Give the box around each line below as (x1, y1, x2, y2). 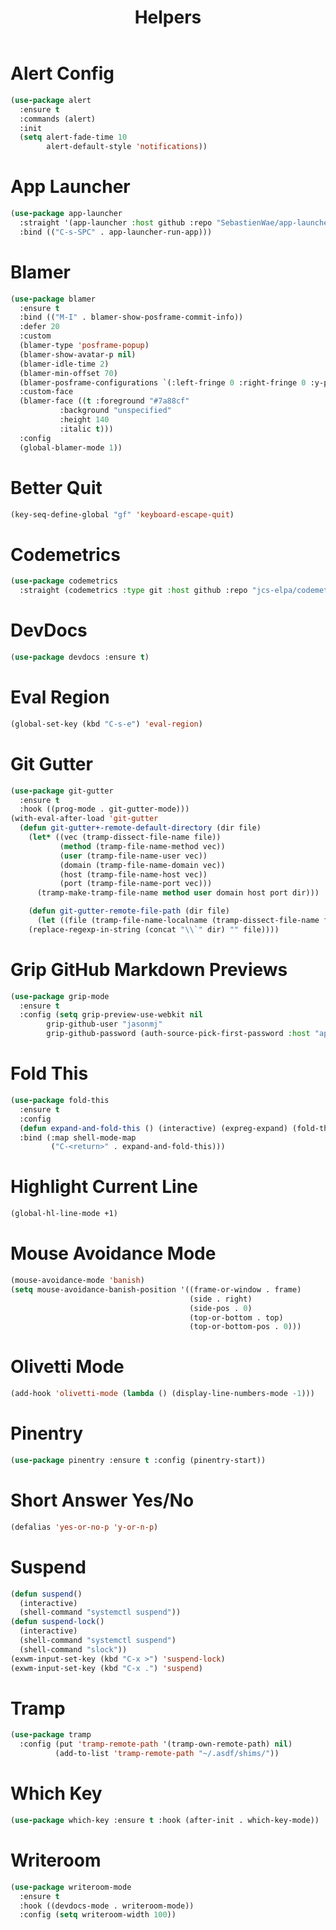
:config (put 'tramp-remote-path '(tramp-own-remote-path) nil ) (19, 1739, 293, 1750)
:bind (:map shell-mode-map (19, 1132, 137, 1143)
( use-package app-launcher (10, 209, 123, 219)
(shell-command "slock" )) (19, 1644, 128, 1655)
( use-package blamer (10, 294, 97, 304)
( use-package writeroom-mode (10, 1882, 132, 1892)
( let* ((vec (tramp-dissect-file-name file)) (28, 832, 222, 842)
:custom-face (19, 387, 74, 397)
